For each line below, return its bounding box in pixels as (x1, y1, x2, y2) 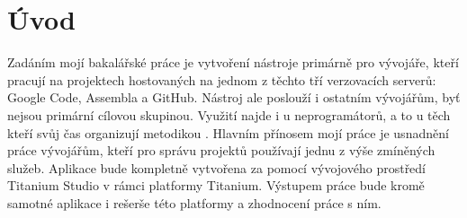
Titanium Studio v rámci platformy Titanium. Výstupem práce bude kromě (7, 176, 425, 195)
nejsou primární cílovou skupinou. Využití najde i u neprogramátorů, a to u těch (7, 105, 451, 124)
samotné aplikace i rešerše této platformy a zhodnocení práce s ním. (7, 193, 382, 212)
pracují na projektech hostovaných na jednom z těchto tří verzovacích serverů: (7, 70, 436, 89)
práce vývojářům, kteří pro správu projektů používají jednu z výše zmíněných (7, 141, 436, 160)
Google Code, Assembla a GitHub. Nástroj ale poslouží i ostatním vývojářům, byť (7, 88, 461, 107)
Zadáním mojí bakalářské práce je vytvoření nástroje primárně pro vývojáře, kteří (7, 53, 459, 72)
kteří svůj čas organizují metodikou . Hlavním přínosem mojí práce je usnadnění (7, 123, 449, 142)
